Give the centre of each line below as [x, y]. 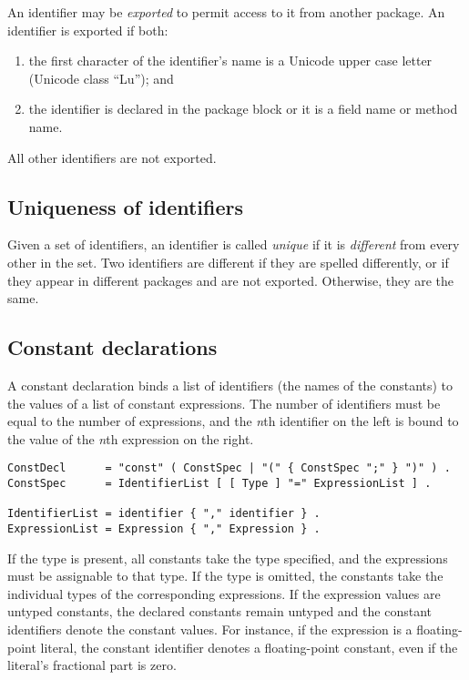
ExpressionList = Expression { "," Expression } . [164, 528]
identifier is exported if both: [88, 30]
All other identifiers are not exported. [112, 157]
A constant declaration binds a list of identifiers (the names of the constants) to [230, 385]
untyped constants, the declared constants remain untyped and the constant [219, 611]
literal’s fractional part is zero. [92, 665]
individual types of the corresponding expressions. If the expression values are [224, 593]
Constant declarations [112, 347]
